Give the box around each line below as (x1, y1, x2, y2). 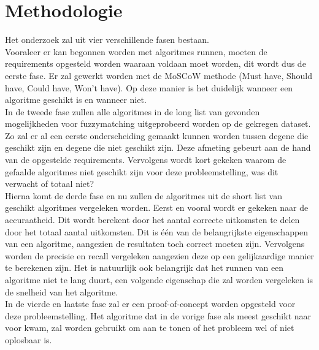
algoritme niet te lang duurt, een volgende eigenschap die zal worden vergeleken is (5, 273, 313, 286)
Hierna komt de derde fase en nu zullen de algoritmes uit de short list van (5, 189, 282, 202)
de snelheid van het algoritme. (5, 285, 118, 298)
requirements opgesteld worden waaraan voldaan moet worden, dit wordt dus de (5, 57, 306, 70)
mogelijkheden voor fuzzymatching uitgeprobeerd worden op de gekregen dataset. (5, 117, 311, 130)
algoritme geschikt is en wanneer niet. (5, 93, 147, 106)
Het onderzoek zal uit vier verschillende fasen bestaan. (5, 33, 209, 46)
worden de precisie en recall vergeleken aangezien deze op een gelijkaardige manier (5, 249, 314, 262)
